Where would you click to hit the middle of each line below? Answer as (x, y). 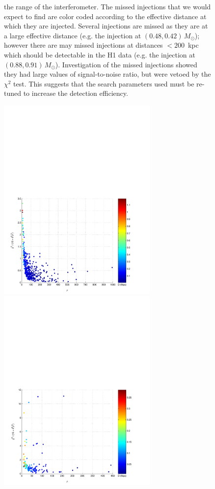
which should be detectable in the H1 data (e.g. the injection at (100, 54)
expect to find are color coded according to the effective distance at (105, 16)
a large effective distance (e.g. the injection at (73, 35)
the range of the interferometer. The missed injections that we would (107, 6)
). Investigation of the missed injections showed (126, 64)
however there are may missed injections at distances (83, 45)
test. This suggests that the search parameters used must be (104, 83)
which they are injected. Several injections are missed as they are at (106, 26)
